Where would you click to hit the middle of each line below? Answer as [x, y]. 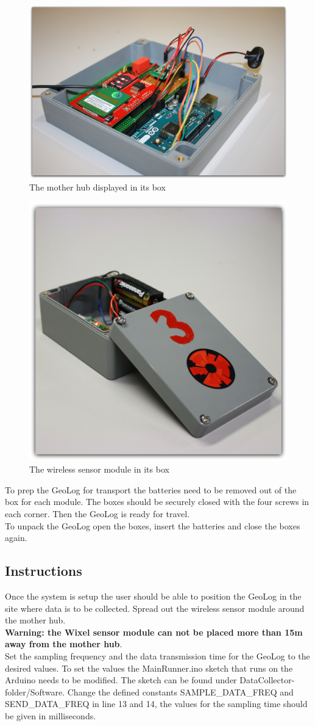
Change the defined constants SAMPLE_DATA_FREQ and [180, 692]
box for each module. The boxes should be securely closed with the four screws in [157, 502]
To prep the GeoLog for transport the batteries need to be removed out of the [151, 489]
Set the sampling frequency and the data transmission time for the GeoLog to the [157, 655]
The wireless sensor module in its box [99, 469]
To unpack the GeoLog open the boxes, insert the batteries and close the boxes [153, 525]
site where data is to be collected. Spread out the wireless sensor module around [155, 608]
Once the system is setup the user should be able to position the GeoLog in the [153, 596]
